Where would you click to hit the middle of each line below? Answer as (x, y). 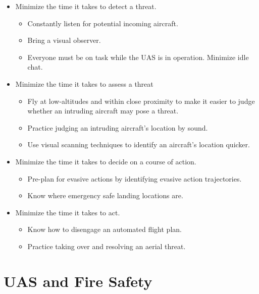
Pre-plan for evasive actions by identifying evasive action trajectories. (135, 178)
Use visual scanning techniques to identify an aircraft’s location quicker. (139, 144)
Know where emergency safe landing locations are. (105, 195)
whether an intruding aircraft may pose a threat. (103, 111)
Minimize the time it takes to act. (68, 212)
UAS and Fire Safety (78, 281)
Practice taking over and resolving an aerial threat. (107, 246)
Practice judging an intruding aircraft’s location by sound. (118, 127)
